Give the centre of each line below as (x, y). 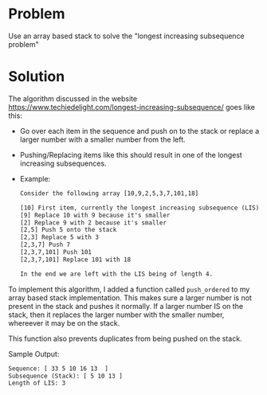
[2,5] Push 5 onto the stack (68, 230)
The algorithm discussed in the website (73, 98)
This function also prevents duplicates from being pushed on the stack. (125, 338)
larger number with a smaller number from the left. (102, 139)
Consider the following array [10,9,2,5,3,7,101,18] (109, 193)
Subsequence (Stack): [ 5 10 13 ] (66, 376)
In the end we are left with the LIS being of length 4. (116, 274)
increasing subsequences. (63, 163)
